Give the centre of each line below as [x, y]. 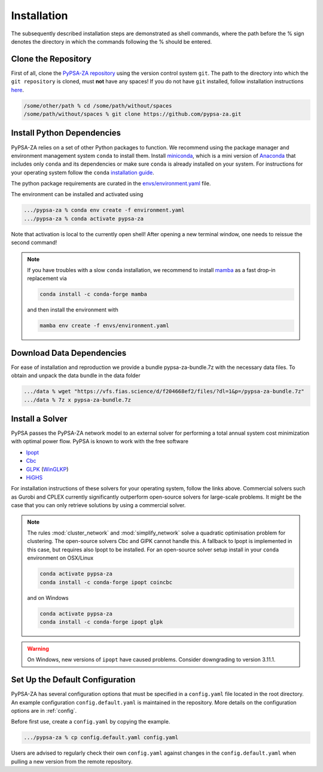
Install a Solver [39, 419]
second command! [34, 243]
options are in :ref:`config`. [44, 710]
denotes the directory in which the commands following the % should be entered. [112, 41]
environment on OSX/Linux [60, 558]
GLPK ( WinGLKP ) [47, 469]
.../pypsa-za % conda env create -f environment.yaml [104, 210]
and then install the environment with [73, 310]
